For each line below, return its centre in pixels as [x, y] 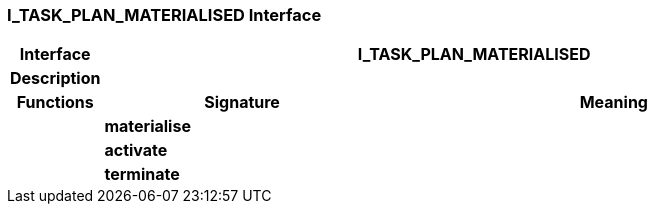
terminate [142, 174]
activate [136, 150]
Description [55, 78]
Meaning [613, 102]
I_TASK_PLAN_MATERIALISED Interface [164, 15]
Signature [242, 102]
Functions [55, 102]
